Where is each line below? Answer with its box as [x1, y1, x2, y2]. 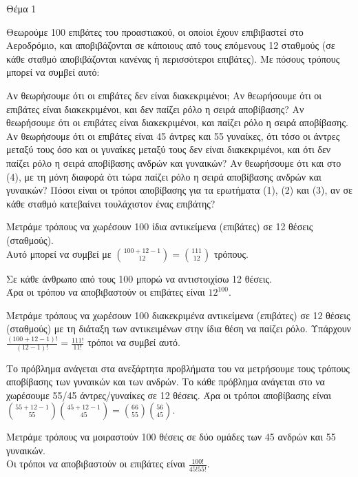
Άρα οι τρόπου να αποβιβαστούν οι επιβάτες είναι [6, 285, 205, 299]
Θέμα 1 [6, 1, 36, 15]
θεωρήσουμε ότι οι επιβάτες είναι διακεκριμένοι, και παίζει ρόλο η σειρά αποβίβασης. [6, 115, 348, 130]
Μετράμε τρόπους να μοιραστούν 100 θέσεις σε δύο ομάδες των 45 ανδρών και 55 [6, 429, 336, 444]
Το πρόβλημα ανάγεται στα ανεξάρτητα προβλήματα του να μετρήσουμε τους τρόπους [6, 361, 350, 375]
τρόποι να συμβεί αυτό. [87, 335, 180, 349]
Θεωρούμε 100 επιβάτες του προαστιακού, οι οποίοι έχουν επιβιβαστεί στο [6, 24, 304, 39]
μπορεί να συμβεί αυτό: [6, 65, 100, 79]
